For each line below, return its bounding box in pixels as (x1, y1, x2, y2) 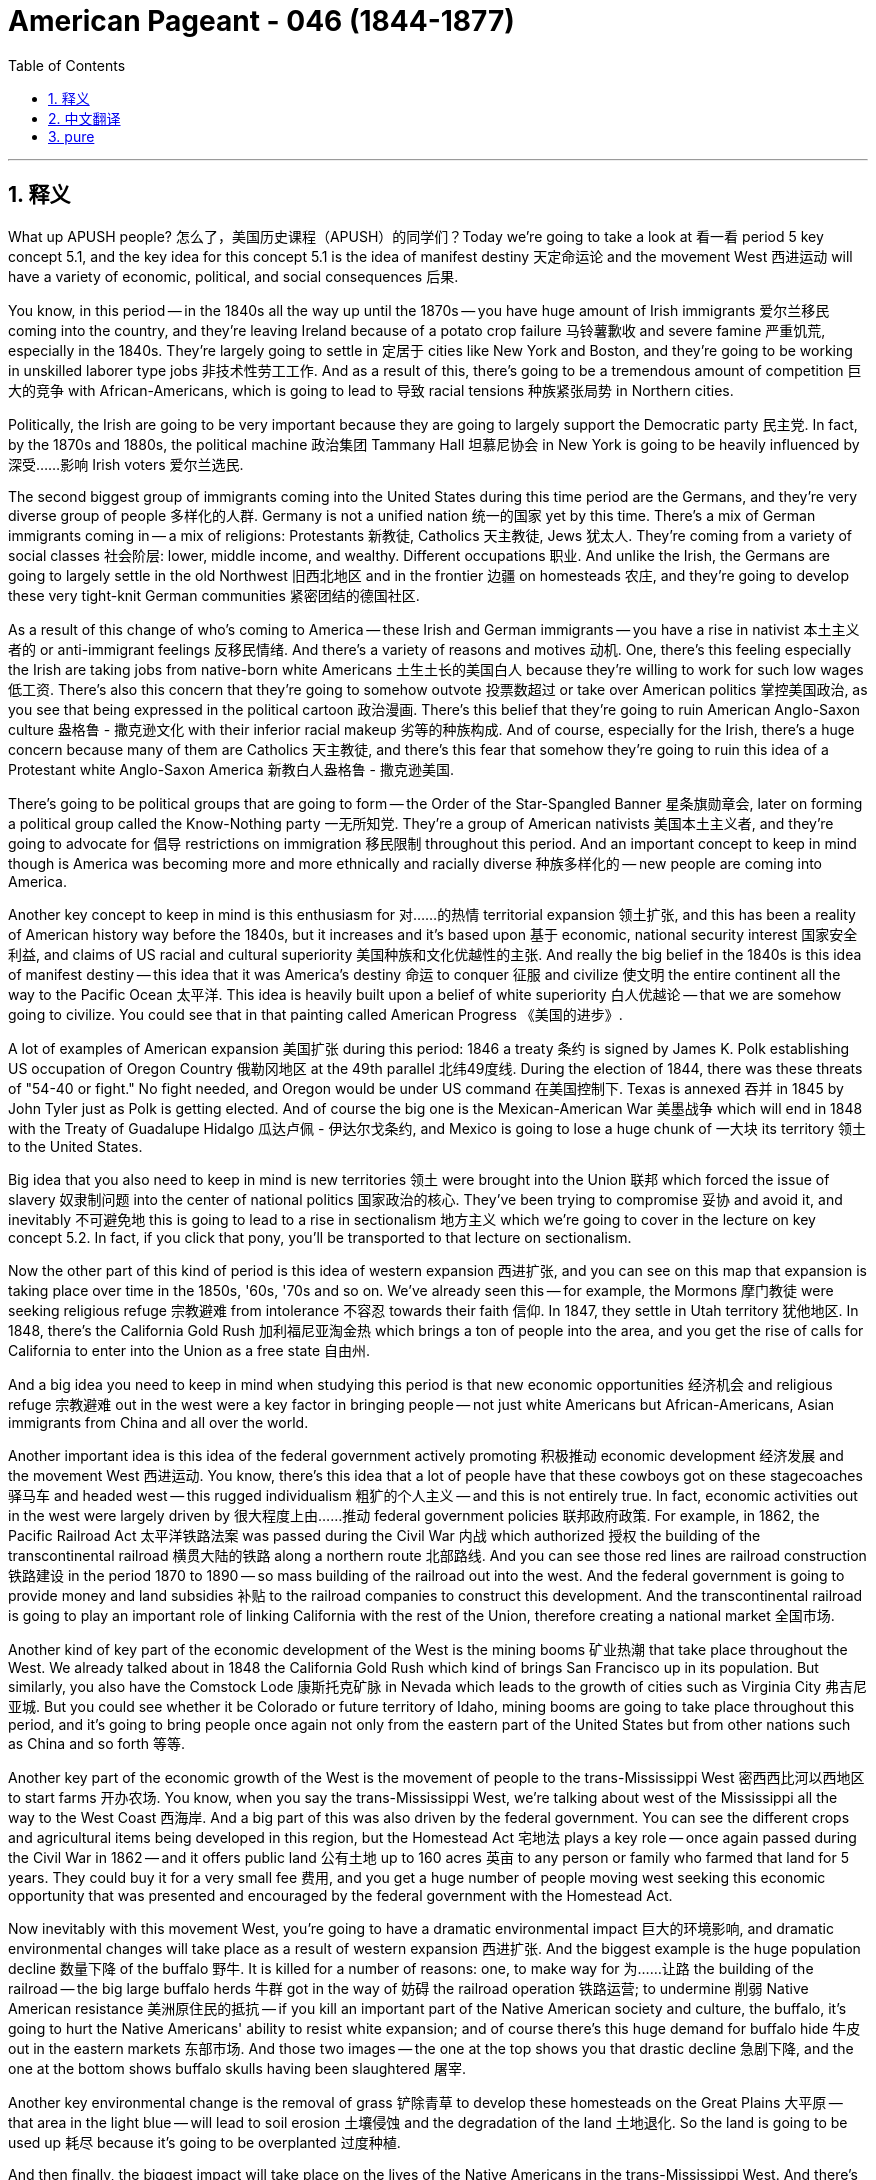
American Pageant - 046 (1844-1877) (8, 4, 515, 38)
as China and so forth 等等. (8, 1734, 186, 1752)
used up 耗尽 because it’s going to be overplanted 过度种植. (8, 2133, 401, 2151)
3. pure (48, 127, 95, 145)
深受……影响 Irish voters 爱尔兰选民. (8, 455, 244, 473)
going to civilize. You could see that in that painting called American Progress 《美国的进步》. (8, 1005, 623, 1023)
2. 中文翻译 (48, 109, 121, 127)
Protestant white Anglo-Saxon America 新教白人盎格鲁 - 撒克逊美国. (8, 760, 455, 778)
